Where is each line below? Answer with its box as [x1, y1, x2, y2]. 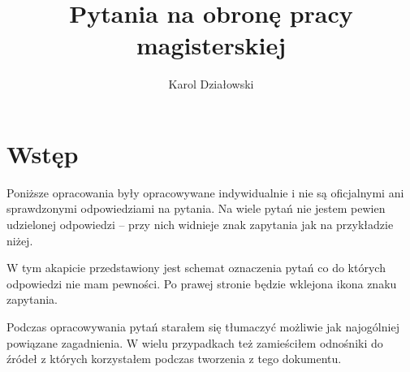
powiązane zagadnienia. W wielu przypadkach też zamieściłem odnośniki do [6, 334, 383, 351]
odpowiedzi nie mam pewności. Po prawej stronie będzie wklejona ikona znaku [6, 275, 397, 292]
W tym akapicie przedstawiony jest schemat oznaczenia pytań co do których [6, 259, 386, 276]
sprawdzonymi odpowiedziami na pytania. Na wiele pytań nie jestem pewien [6, 200, 386, 217]
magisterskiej [136, 28, 286, 62]
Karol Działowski [168, 76, 254, 93]
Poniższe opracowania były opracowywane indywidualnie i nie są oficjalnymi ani [6, 184, 404, 201]
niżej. [6, 231, 33, 249]
